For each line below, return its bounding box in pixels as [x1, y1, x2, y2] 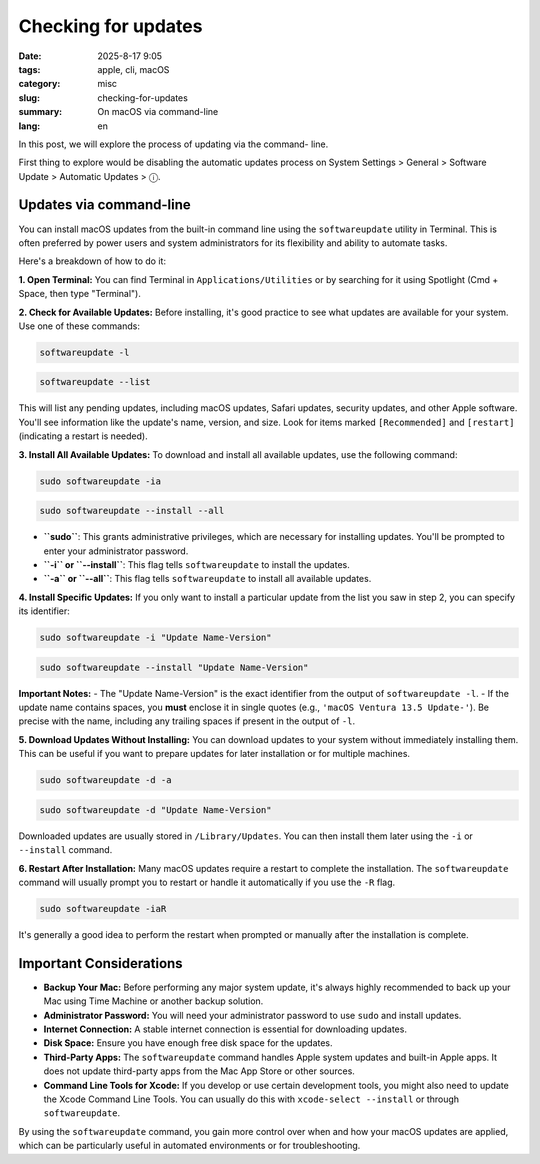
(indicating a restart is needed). [18, 430, 149, 442]
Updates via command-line [18, 196, 192, 214]
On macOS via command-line [97, 106, 219, 118]
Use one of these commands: [18, 320, 140, 332]
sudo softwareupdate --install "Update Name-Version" [39, 661, 309, 673]
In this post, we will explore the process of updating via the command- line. [18, 138, 329, 150]
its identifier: [18, 605, 70, 617]
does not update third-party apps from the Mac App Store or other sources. [43, 1065, 355, 1077]
